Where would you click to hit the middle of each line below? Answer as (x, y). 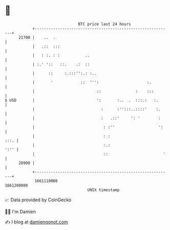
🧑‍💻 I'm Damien (20, 212)
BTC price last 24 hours (104, 24)
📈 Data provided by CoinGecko (38, 200)
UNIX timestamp (103, 190)
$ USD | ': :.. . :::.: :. (82, 100)
